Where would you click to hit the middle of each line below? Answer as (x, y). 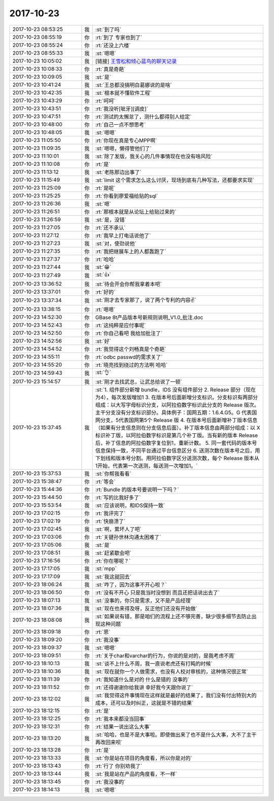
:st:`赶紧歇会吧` (113, 553)
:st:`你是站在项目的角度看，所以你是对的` (144, 758)
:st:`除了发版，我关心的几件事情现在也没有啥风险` (154, 156)
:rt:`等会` (105, 481)
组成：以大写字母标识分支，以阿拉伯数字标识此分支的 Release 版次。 (177, 405)
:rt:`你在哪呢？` (113, 561)
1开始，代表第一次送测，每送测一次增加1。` (146, 466)
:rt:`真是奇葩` (110, 69)
